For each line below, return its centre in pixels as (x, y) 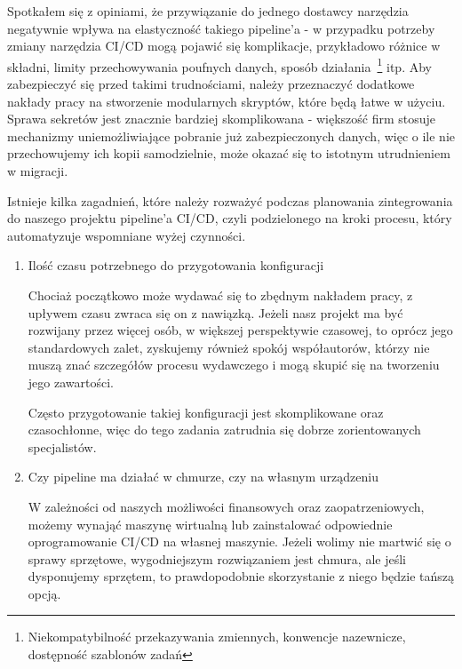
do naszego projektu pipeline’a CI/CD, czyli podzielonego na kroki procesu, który (230, 218)
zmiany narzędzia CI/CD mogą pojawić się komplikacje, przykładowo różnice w (224, 46)
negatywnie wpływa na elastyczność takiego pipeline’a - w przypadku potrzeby (221, 28)
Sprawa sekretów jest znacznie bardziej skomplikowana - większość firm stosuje (222, 119)
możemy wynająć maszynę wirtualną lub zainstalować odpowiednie (210, 524)
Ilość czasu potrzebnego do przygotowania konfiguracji (176, 265)
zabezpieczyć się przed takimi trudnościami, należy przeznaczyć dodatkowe (211, 84)
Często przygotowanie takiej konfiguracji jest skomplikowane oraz (206, 412)
